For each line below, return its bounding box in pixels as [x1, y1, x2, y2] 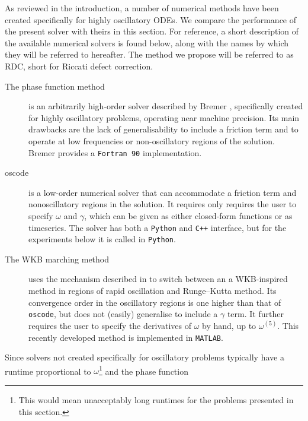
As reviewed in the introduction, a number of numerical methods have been [5, 2, 279, 14]
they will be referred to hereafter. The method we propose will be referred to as [5, 48, 294, 61]
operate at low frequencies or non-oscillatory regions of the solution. [28, 134, 275, 147]
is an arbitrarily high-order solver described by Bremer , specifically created [28, 100, 303, 112]
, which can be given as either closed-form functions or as [84, 209, 293, 221]
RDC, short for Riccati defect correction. [5, 59, 153, 72]
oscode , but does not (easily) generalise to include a [28, 308, 218, 320]
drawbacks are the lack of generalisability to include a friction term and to [28, 123, 299, 135]
